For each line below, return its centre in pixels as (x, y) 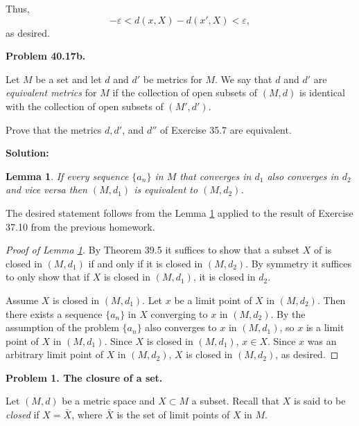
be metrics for (173, 79)
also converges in (303, 176)
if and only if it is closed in (146, 263)
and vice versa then (46, 189)
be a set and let (69, 79)
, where (87, 415)
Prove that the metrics (54, 129)
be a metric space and (108, 401)
